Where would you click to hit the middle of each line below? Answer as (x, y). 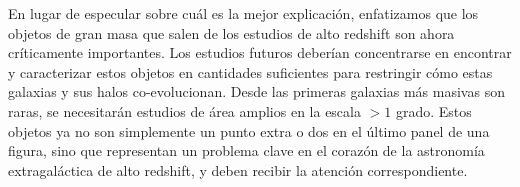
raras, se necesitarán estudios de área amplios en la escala (184, 110)
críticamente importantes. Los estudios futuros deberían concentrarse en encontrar (260, 52)
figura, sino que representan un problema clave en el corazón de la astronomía (246, 150)
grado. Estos (433, 110)
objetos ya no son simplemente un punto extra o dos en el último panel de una (249, 130)
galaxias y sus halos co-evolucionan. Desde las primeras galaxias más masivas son (256, 91)
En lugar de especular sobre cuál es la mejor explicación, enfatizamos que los (243, 13)
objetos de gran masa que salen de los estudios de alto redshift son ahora (231, 32)
